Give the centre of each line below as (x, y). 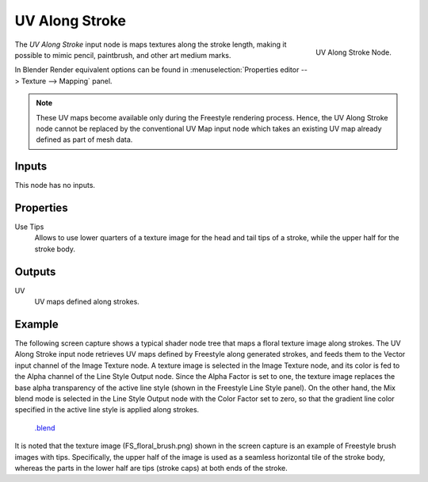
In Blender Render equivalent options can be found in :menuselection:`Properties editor (157, 70)
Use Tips (29, 227)
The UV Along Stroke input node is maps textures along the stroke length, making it (151, 44)
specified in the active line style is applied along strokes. (107, 410)
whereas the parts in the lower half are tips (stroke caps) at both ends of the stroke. (151, 468)
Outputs (35, 272)
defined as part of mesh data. (84, 140)
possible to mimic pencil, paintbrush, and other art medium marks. (123, 55)
